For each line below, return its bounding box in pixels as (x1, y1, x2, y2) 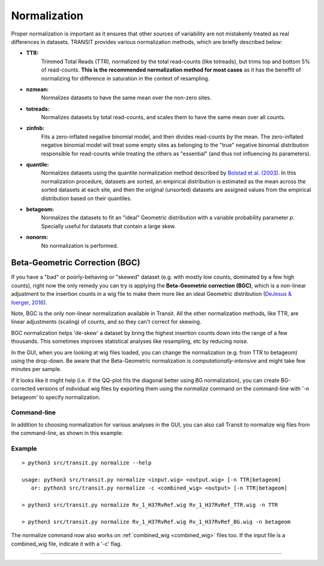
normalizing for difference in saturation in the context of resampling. (41, 75, 210, 82)
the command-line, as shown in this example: (11, 429, 123, 437)
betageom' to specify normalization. (11, 393, 101, 401)
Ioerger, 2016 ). (11, 298, 47, 306)
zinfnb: (26, 125, 45, 132)
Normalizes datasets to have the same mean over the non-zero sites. (41, 94, 212, 102)
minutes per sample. (11, 366, 62, 373)
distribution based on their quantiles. (41, 194, 132, 201)
